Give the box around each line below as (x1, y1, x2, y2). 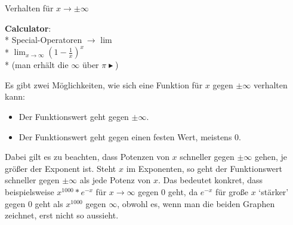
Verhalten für (5, 2, 54, 14)
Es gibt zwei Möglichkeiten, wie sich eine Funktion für (5, 78, 203, 91)
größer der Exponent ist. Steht (5, 162, 116, 174)
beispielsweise (5, 186, 54, 198)
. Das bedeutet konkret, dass (158, 174, 263, 186)
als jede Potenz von (79, 174, 151, 186)
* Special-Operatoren (5, 33, 82, 46)
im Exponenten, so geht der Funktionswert (126, 162, 282, 174)
